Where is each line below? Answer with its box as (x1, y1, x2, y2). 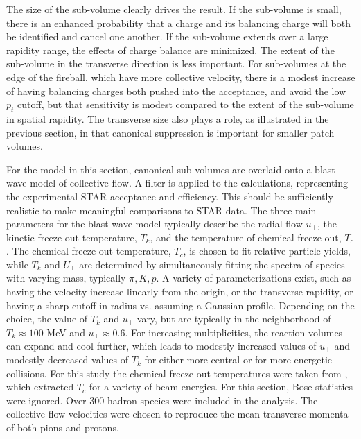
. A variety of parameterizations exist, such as (156, 270, 351, 285)
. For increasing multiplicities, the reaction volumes (125, 325, 343, 339)
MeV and (46, 325, 85, 339)
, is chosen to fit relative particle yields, (183, 243, 351, 258)
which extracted (6, 379, 74, 394)
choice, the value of (6, 311, 88, 326)
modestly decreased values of (6, 352, 129, 367)
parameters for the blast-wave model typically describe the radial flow (6, 216, 303, 231)
